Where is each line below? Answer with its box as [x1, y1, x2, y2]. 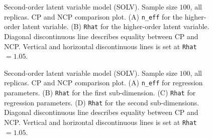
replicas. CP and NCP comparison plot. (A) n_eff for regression [4, 77, 203, 88]
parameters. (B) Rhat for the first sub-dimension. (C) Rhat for [4, 87, 196, 97]
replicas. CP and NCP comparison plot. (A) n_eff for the [4, 11, 182, 22]
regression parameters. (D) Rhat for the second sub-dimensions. [4, 97, 199, 107]
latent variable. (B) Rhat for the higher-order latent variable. [22, 21, 209, 32]
